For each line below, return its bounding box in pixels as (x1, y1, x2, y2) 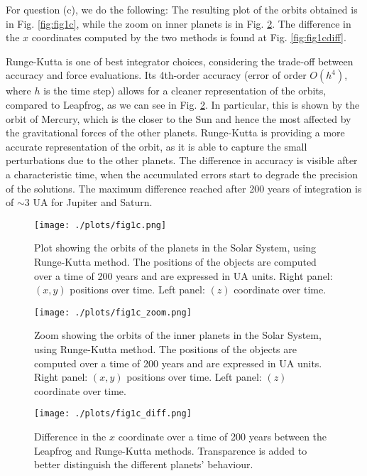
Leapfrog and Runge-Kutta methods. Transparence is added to (34, 443, 307, 458)
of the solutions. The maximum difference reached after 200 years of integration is (6, 180, 362, 195)
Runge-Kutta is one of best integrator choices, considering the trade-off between (6, 53, 354, 68)
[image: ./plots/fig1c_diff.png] (34, 409, 192, 419)
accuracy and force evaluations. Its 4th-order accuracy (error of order (6, 67, 307, 82)
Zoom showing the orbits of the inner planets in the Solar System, (34, 328, 322, 342)
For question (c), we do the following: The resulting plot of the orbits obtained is (6, 2, 358, 16)
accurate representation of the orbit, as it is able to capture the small (6, 139, 307, 153)
